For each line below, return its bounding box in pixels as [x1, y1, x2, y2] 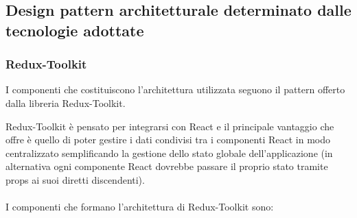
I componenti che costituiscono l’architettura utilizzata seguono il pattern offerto [5, 82, 345, 97]
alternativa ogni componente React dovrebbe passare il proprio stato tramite [5, 159, 328, 173]
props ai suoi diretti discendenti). [5, 172, 145, 186]
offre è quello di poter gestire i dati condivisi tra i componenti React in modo [5, 132, 330, 147]
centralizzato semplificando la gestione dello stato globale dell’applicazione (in [5, 145, 333, 160]
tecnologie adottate [5, 19, 144, 40]
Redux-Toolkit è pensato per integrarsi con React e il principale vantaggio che [5, 119, 334, 133]
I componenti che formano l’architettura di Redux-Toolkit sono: [5, 199, 274, 214]
